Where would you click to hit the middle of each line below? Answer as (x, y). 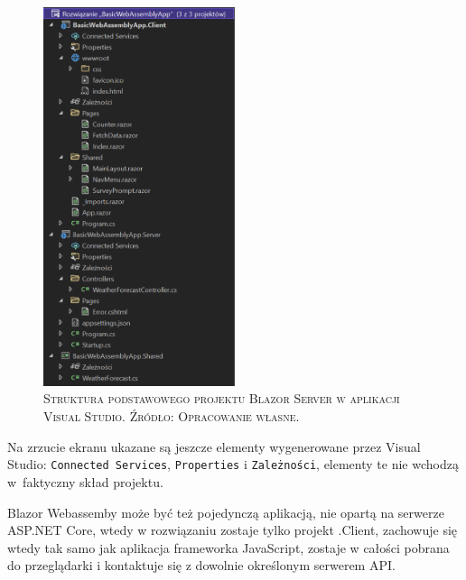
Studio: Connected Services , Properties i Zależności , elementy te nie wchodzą (233, 464)
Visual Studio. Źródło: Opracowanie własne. (172, 416)
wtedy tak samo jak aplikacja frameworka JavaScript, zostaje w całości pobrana (228, 547)
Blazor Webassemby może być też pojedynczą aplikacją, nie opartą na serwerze (226, 512)
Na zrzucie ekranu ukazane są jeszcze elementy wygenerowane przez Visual (214, 446)
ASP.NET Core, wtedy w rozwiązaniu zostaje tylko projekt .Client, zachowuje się (233, 530)
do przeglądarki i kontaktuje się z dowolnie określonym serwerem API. (201, 565)
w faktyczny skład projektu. (85, 481)
